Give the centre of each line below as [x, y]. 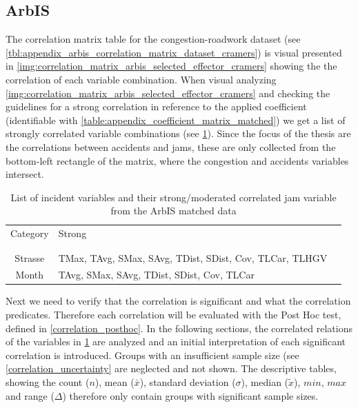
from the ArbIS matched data [173, 211]
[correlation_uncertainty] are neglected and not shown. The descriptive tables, [171, 368]
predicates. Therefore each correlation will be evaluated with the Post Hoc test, [173, 315]
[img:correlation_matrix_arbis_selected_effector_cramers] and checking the [168, 93]
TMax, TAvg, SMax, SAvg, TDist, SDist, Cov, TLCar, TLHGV [193, 257]
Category [30, 233]
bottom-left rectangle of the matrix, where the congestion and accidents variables [177, 160]
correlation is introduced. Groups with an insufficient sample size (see [152, 355]
